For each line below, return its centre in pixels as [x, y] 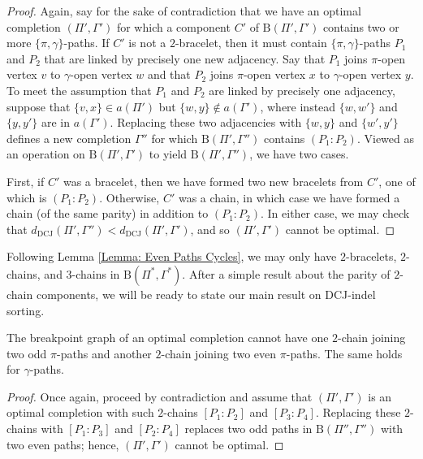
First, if [26, 181]
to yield [168, 154]
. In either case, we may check [335, 213]
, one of [397, 181]
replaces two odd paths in [248, 429]
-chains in [96, 273]
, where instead [298, 106]
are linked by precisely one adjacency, [302, 90]
